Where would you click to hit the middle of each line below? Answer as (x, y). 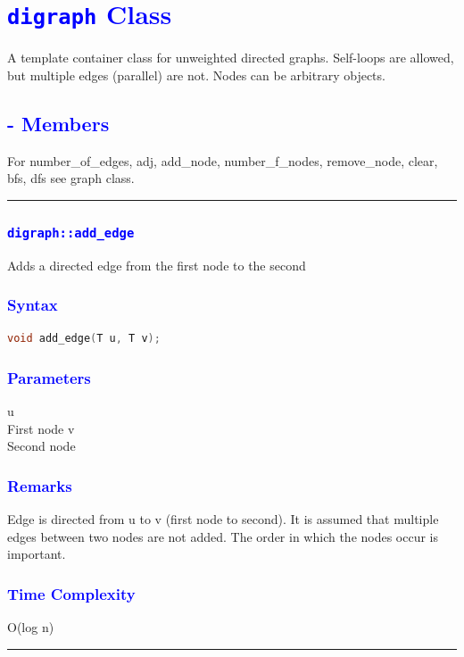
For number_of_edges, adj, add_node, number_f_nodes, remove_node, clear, (223, 160)
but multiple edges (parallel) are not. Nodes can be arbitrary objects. (196, 75)
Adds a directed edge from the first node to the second (157, 265)
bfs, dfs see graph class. (71, 178)
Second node (41, 446)
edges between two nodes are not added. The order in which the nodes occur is (223, 536)
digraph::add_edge (71, 233)
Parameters (49, 377)
